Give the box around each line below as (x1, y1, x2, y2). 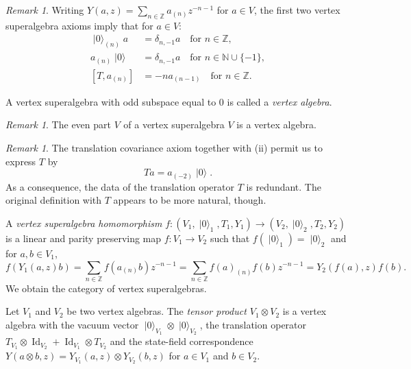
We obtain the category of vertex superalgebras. (5, 281, 207, 295)
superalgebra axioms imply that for (5, 18, 153, 32)
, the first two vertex (253, 3, 340, 16)
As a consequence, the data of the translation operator (5, 179, 235, 193)
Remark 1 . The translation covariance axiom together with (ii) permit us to (5, 141, 323, 155)
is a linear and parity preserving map (5, 230, 162, 245)
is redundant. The (246, 179, 321, 193)
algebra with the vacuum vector (5, 318, 139, 332)
